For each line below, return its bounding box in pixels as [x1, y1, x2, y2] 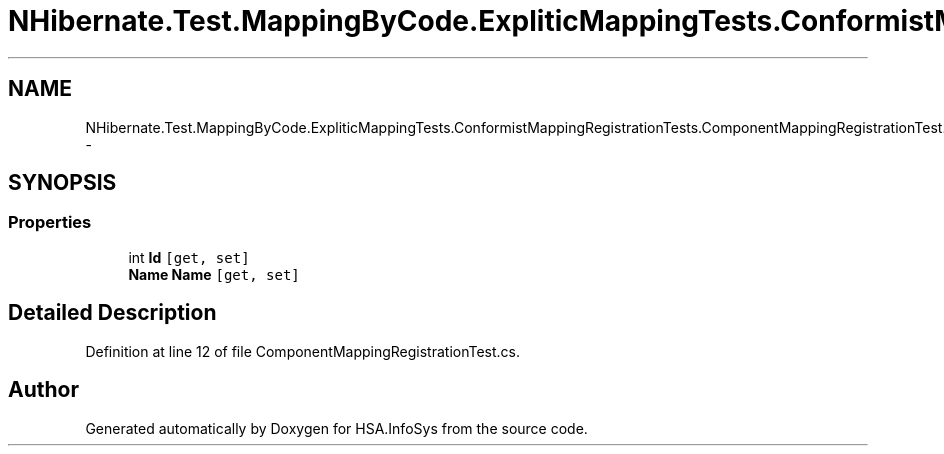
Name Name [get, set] [128, 265, 300, 283]
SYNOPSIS [8, 170, 117, 196]
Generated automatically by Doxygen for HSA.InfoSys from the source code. [85, 419, 588, 437]
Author [8, 377, 79, 403]
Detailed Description [8, 300, 217, 326]
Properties [8, 212, 92, 233]
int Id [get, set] [128, 248, 250, 266]
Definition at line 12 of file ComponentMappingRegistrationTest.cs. [85, 342, 521, 360]
